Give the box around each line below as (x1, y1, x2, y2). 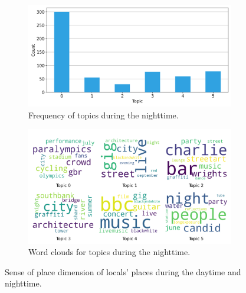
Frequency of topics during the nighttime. (28, 108, 179, 121)
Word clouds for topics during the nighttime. (28, 246, 191, 258)
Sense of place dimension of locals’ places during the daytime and (5, 265, 241, 278)
